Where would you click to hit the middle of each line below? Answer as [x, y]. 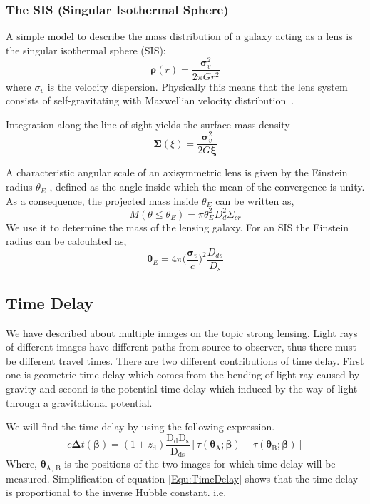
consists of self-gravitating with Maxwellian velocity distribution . [150, 100]
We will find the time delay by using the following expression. [140, 427]
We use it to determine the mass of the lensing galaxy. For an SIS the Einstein [178, 227]
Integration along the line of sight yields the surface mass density [148, 124]
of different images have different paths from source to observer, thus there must [181, 347]
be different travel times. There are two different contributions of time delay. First [185, 360]
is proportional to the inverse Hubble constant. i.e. [116, 492]
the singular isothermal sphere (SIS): [86, 50]
